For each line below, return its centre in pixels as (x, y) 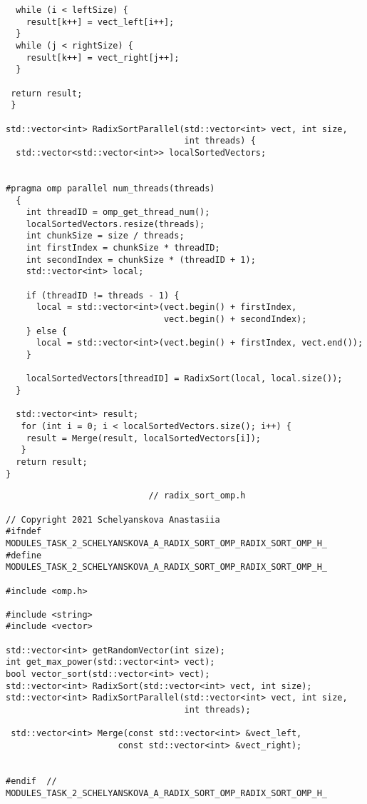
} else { (46, 331)
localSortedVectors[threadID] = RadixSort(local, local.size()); (184, 379)
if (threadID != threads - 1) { (103, 295)
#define (24, 555)
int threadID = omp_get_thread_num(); (118, 212)
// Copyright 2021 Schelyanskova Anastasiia (113, 519)
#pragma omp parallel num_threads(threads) (110, 188)
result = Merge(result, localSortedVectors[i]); (143, 438)
